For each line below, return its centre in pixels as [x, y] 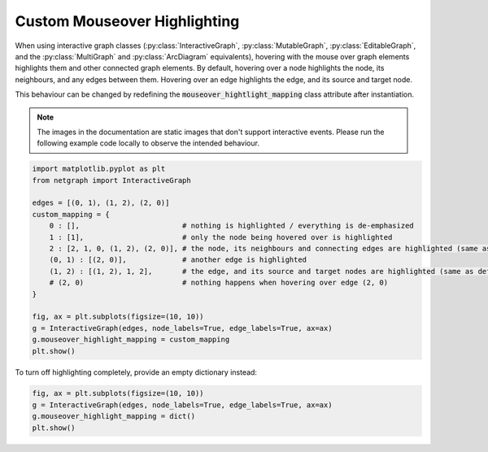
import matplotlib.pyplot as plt [99, 169]
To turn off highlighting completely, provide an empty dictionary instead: [136, 372]
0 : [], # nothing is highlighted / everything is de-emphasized [231, 226]
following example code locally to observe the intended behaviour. [148, 143]
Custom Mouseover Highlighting [127, 21]
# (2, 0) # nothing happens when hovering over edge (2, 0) [219, 283]
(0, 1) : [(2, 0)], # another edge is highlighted [178, 260]
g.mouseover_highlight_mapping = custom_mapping [131, 340]
